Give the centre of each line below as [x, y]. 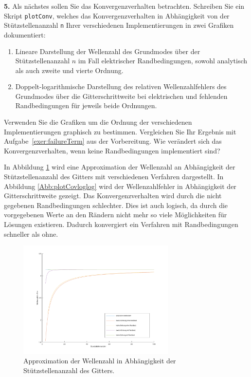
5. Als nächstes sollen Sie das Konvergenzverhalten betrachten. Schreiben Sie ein [124, 6]
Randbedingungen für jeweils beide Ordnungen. [86, 105]
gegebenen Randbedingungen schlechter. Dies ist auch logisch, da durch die [116, 205]
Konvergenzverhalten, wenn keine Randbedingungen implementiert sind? [112, 150]
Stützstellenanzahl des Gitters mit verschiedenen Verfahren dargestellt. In [114, 177]
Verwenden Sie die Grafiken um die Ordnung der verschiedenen [98, 122]
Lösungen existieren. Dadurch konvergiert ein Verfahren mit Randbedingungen [121, 224]
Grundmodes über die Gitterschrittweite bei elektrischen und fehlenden [121, 96]
